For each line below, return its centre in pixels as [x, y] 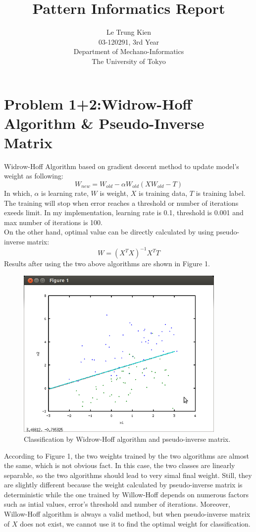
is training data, [163, 193]
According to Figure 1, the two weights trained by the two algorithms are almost [127, 455]
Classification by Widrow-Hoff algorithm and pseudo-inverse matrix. [127, 439]
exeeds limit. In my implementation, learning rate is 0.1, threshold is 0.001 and [124, 212]
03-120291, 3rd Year [129, 41]
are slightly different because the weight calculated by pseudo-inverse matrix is [123, 485]
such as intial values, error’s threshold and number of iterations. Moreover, [117, 504]
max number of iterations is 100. [53, 222]
